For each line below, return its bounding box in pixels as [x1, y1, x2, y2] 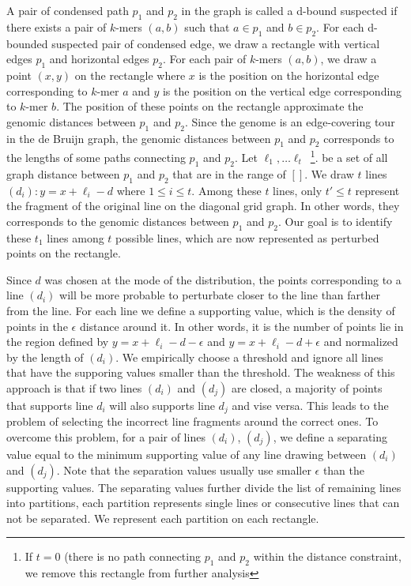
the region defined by [6, 333, 109, 350]
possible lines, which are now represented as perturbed [115, 229, 379, 246]
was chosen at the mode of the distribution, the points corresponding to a [44, 271, 402, 287]
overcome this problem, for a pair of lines [6, 428, 205, 445]
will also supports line [109, 396, 215, 413]
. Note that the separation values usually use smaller [56, 461, 311, 478]
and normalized [323, 333, 398, 350]
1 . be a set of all [310, 147, 388, 166]
